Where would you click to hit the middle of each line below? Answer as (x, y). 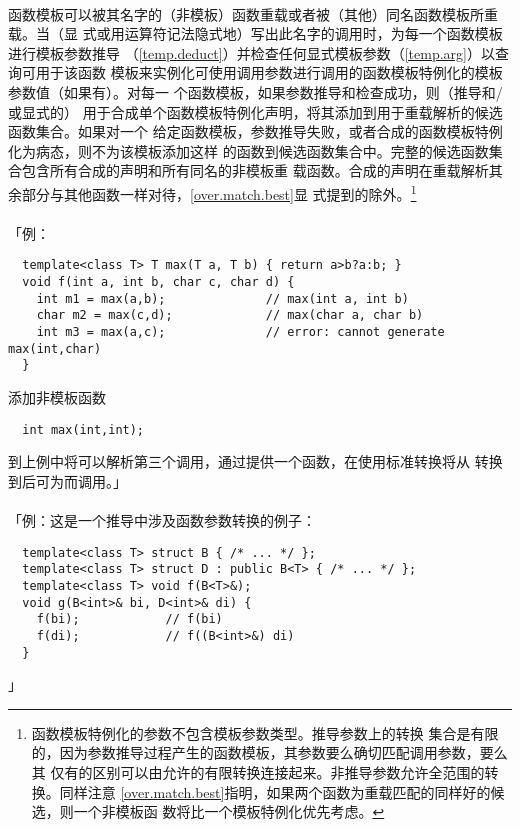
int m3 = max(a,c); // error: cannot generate (240, 332)
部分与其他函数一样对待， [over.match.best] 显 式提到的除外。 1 (219, 192)
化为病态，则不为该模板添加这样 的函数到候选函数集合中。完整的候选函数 (248, 150)
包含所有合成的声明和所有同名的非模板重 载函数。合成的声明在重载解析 (255, 170)
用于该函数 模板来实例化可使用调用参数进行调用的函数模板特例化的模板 (269, 72)
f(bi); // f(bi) (129, 619)
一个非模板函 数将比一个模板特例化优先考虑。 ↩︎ (229, 811)
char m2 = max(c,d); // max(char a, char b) (230, 315)
